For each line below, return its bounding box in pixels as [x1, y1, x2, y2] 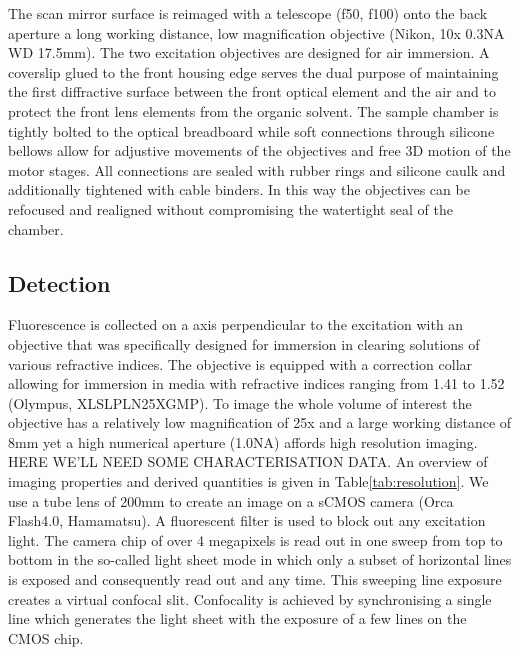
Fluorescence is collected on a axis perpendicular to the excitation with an [8, 314, 464, 335]
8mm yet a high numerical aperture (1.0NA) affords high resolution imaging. [8, 431, 478, 452]
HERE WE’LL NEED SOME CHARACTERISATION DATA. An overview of [8, 451, 488, 472]
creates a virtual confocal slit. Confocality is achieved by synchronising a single [8, 588, 492, 609]
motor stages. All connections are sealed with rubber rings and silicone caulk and [8, 159, 506, 180]
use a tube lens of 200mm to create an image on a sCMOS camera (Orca [8, 490, 454, 511]
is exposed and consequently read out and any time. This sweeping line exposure [8, 569, 502, 590]
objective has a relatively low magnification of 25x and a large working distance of [8, 412, 512, 433]
